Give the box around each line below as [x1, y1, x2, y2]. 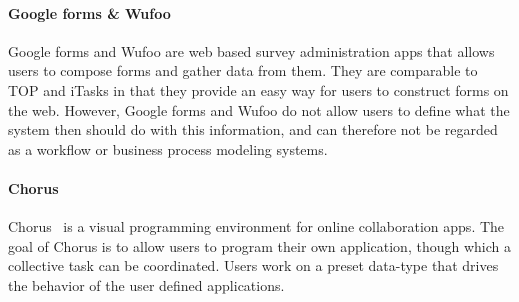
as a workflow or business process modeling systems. [8, 138, 328, 159]
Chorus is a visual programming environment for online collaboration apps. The [8, 216, 505, 237]
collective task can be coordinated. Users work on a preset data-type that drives [8, 255, 499, 276]
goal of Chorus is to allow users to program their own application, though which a [8, 235, 511, 256]
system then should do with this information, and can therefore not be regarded [8, 119, 498, 140]
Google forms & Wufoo [8, 2, 171, 23]
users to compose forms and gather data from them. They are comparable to [8, 60, 478, 81]
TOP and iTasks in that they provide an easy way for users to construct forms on [8, 79, 509, 100]
